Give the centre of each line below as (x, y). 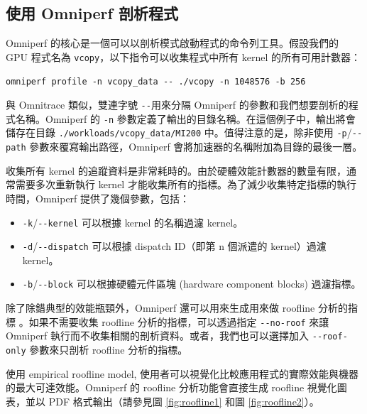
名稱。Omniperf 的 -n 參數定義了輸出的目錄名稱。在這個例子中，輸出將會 (185, 118)
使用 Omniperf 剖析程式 (92, 13)
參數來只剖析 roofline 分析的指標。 (109, 349)
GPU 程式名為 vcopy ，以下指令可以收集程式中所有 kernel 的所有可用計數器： (183, 56)
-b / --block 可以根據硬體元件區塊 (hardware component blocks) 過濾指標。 (192, 284)
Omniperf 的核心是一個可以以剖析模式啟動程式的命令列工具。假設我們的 (172, 43)
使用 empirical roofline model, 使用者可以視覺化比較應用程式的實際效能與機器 (182, 373)
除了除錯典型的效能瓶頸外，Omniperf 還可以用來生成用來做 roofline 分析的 (177, 308)
